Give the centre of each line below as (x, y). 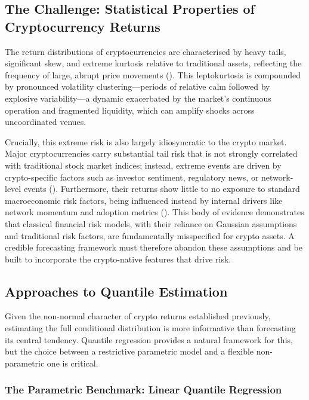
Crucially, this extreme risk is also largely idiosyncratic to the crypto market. (146, 141)
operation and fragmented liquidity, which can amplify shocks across (130, 110)
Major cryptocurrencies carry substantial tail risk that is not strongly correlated (151, 153)
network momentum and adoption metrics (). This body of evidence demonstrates (154, 212)
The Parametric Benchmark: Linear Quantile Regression (143, 390)
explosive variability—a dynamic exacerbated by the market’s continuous (138, 98)
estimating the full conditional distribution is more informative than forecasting (150, 328)
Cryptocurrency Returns (83, 26)
